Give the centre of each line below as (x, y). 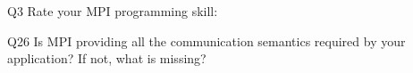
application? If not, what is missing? (107, 58)
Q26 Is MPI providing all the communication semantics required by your (206, 41)
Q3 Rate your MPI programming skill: (113, 11)
